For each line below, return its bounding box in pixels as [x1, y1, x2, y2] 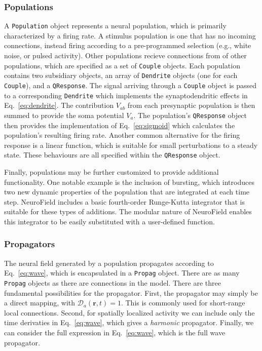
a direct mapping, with [4, 297, 76, 308]
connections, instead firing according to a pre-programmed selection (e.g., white [4, 40, 251, 51]
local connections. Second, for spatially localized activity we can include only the [4, 307, 255, 318]
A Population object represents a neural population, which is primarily [4, 20, 227, 31]
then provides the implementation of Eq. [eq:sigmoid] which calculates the [4, 120, 235, 130]
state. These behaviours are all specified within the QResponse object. [4, 149, 220, 160]
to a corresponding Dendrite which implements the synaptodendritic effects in [4, 90, 248, 100]
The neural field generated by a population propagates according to [4, 257, 214, 268]
